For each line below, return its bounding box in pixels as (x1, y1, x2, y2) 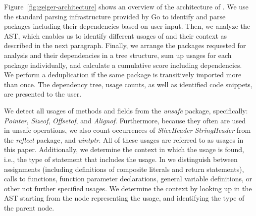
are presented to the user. (4, 89, 82, 99)
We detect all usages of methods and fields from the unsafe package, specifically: (4, 105, 248, 115)
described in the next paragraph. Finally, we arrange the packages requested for (4, 40, 246, 51)
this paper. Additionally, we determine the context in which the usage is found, (4, 144, 244, 155)
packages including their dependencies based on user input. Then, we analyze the (4, 21, 250, 31)
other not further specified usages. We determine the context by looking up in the (4, 183, 252, 193)
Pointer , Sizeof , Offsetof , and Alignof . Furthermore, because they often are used (4, 115, 246, 125)
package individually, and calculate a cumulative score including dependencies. (4, 59, 242, 70)
